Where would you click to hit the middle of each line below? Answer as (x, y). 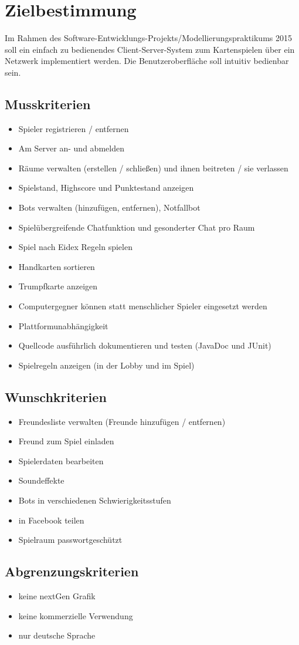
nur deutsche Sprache (57, 635)
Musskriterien (48, 104)
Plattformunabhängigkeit (63, 325)
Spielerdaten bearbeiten (61, 460)
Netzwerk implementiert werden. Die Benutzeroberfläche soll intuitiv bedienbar (147, 61)
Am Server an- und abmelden (71, 148)
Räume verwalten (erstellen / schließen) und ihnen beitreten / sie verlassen (153, 168)
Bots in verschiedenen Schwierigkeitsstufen (95, 500)
